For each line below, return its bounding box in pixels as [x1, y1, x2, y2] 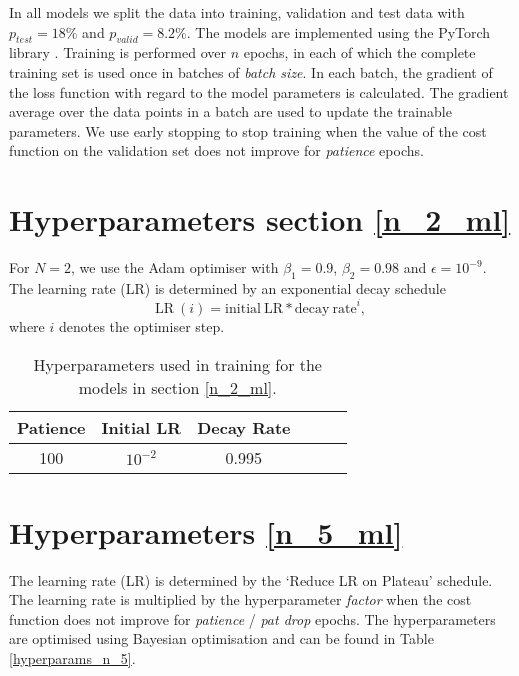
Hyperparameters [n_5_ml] [9, 511, 403, 552]
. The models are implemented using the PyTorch [186, 21, 491, 42]
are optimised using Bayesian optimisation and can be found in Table [9, 628, 434, 649]
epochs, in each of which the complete [243, 42, 476, 63]
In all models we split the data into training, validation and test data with [9, 2, 465, 22]
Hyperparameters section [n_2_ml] [9, 199, 511, 240]
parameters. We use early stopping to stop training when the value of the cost [9, 120, 487, 141]
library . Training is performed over [9, 42, 226, 63]
